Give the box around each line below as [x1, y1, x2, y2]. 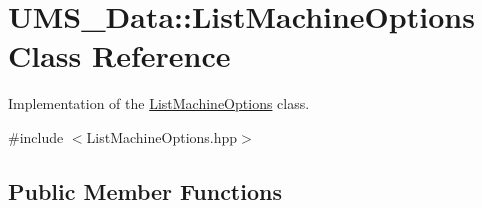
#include [8, 126, 64, 147]
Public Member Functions [8, 175, 282, 206]
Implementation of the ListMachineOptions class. [8, 93, 310, 114]
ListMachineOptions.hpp [86, 126, 238, 147]
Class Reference [8, 35, 231, 76]
